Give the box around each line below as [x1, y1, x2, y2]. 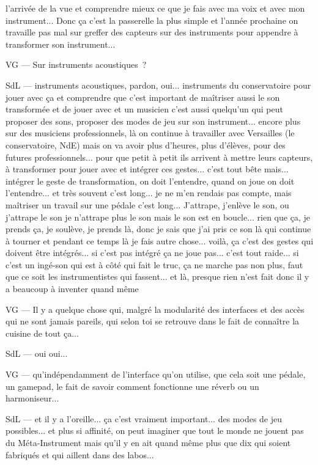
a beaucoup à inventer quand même [6, 282, 139, 295]
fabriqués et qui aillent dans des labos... [6, 448, 154, 461]
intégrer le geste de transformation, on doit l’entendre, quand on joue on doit [6, 174, 295, 187]
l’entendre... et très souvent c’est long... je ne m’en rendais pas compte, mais [6, 186, 292, 199]
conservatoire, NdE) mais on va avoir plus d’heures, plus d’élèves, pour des [6, 138, 286, 151]
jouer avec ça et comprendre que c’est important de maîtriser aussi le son [6, 90, 280, 103]
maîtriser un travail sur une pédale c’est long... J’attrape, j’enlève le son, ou [6, 198, 289, 211]
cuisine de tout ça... [6, 326, 79, 339]
